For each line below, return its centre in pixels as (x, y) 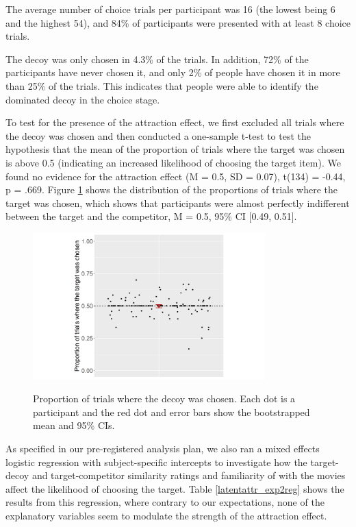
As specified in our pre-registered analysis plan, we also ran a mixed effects (163, 448)
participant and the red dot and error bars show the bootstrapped (171, 412)
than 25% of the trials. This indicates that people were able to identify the (162, 85)
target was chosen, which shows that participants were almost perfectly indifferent (178, 203)
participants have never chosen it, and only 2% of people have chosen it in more (173, 72)
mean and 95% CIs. (74, 425)
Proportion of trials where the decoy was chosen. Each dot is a (164, 399)
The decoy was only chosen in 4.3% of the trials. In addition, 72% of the (157, 59)
